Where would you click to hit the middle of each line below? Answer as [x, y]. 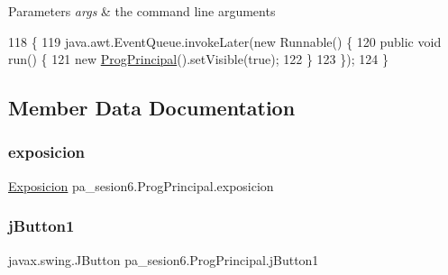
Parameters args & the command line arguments [142, 11]
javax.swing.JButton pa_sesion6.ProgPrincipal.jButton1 [164, 259]
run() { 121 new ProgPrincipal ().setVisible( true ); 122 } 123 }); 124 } [198, 59]
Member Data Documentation [152, 108]
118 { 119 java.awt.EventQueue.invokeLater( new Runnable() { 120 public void [225, 41]
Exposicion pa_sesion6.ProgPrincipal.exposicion [141, 185]
